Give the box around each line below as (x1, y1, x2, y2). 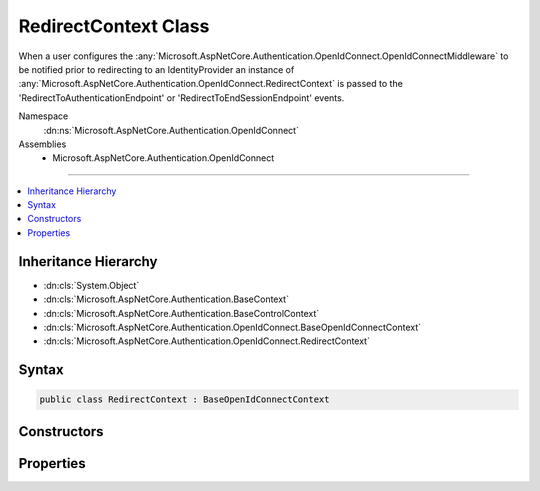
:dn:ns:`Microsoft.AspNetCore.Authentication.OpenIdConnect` (43, 124, 300, 136)
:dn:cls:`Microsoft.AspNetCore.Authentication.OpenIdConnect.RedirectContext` (43, 335, 370, 347)
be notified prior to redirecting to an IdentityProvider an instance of (18, 63, 295, 75)
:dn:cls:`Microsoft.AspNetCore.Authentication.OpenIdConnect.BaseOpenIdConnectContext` (43, 321, 422, 333)
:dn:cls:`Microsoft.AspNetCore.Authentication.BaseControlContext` (43, 307, 320, 319)
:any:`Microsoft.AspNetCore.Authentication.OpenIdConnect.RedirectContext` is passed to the (18, 78, 404, 90)
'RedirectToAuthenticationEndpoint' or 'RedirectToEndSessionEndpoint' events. (18, 91, 345, 104)
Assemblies (18, 138, 67, 150)
